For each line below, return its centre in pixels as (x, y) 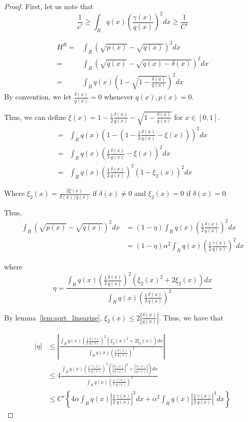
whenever (119, 97)
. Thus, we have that (191, 317)
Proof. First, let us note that (49, 6)
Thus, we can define (35, 117)
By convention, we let (38, 97)
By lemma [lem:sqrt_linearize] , (53, 317)
